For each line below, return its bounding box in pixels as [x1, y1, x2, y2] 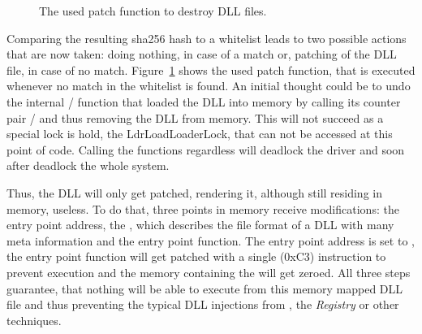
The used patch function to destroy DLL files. [39, 2, 267, 19]
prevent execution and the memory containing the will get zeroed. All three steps [6, 263, 411, 280]
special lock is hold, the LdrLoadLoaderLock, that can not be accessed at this [6, 125, 393, 142]
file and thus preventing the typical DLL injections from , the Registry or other [6, 296, 399, 313]
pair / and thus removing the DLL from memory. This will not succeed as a [6, 109, 384, 126]
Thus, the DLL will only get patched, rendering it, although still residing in [6, 184, 382, 201]
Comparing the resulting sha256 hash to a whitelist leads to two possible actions [6, 29, 407, 46]
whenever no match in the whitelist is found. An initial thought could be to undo [6, 77, 411, 94]
